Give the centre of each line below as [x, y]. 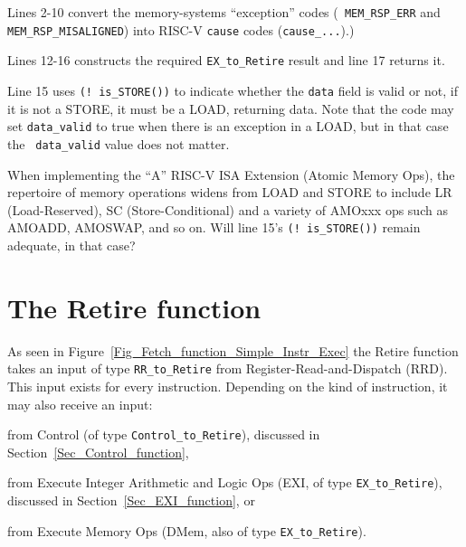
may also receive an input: [80, 404]
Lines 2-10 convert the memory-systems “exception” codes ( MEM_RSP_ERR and [224, 12]
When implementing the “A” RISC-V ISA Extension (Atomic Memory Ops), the [231, 174]
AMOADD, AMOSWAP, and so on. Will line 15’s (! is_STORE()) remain [214, 227]
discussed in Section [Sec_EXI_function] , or [131, 500]
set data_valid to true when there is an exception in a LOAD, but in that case [228, 126]
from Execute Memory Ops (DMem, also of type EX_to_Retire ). [187, 530]
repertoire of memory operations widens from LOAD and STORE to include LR [230, 192]
